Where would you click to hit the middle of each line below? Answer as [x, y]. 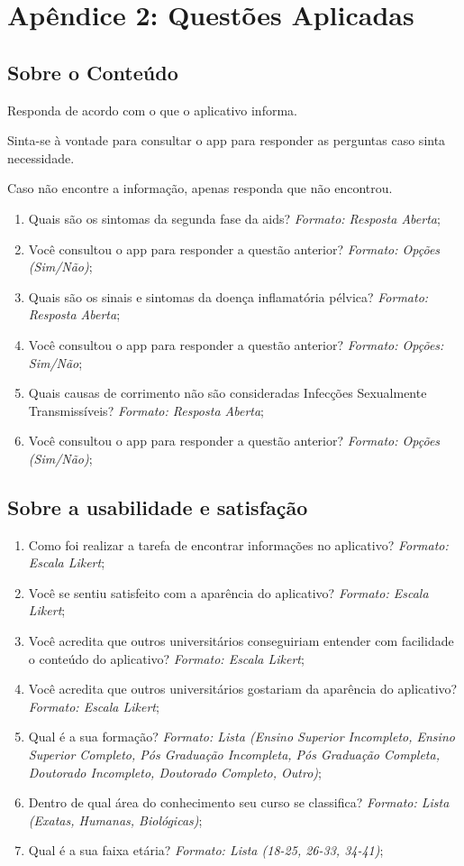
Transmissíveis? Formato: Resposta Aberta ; [146, 410]
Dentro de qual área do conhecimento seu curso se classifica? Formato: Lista [239, 802]
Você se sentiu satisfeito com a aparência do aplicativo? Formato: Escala [228, 592]
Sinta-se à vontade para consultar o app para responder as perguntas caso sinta [227, 140]
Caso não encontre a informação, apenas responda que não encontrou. [200, 188]
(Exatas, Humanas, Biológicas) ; [115, 820]
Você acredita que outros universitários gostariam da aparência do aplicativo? [243, 689]
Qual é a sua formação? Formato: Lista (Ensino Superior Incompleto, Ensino [241, 737]
